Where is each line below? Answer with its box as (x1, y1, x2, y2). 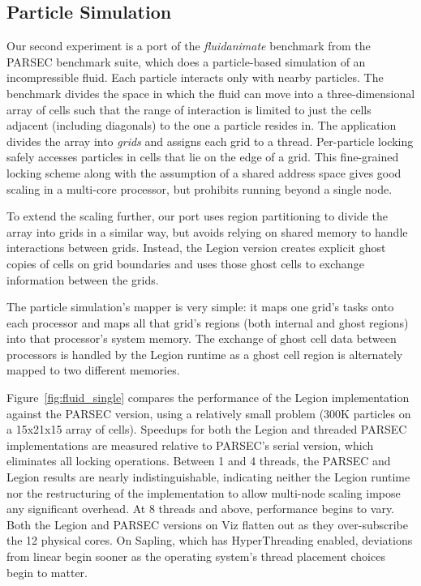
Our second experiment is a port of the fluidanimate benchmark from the (6, 37, 371, 54)
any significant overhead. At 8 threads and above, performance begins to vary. (6, 500, 395, 517)
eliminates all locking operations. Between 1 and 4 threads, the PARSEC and (6, 452, 391, 469)
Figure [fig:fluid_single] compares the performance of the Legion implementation (6, 389, 410, 406)
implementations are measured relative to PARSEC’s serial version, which (6, 436, 374, 453)
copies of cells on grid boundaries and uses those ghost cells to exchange (6, 255, 364, 272)
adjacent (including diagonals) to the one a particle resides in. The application (6, 117, 397, 134)
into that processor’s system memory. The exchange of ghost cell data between (6, 330, 397, 347)
